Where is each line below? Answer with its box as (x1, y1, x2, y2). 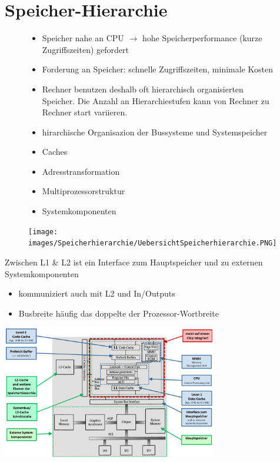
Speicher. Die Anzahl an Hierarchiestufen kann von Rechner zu (42, 94, 269, 107)
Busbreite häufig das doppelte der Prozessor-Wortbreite (18, 307, 219, 319)
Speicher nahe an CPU (42, 32, 124, 44)
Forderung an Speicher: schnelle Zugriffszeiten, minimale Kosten (42, 63, 273, 75)
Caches (42, 145, 68, 158)
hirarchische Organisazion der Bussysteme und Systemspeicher (42, 125, 268, 138)
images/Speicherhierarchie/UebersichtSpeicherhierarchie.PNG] (28, 239, 277, 248)
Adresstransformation (42, 165, 120, 177)
